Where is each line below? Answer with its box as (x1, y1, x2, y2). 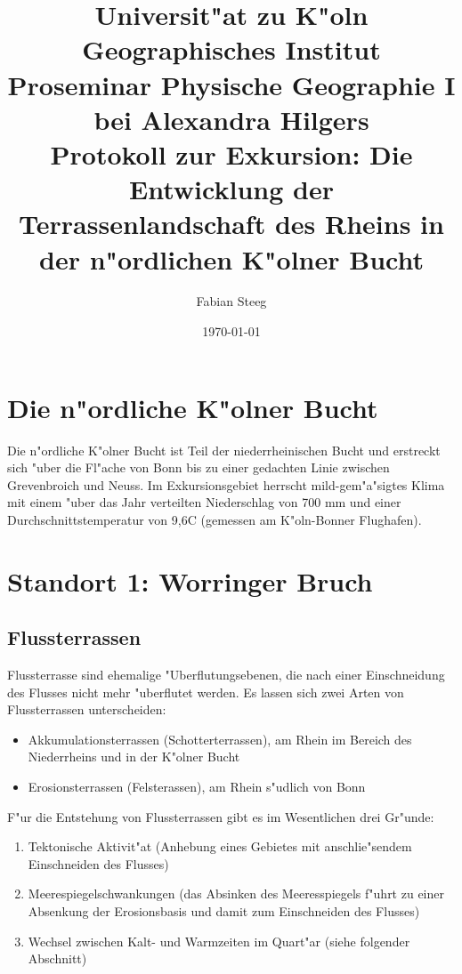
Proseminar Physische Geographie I (7, 66, 456, 102)
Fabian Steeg (196, 292, 267, 310)
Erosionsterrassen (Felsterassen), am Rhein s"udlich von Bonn (28, 777, 366, 796)
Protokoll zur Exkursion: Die (50, 135, 413, 172)
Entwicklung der (129, 171, 334, 207)
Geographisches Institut (82, 31, 381, 68)
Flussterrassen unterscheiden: (7, 700, 166, 719)
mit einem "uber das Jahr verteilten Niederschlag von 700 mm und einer (7, 493, 401, 511)
